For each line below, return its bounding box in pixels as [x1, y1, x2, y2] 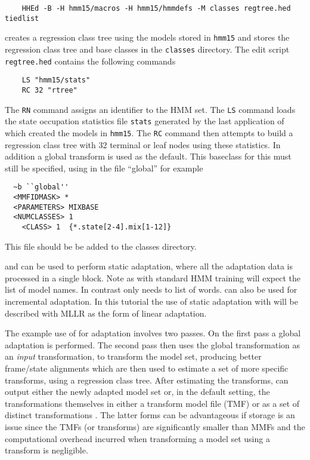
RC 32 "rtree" [21, 85, 77, 94]
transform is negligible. [5, 444, 88, 456]
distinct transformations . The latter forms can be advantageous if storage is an [5, 409, 295, 421]
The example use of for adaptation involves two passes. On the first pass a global [5, 327, 301, 339]
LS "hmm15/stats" [21, 76, 91, 85]
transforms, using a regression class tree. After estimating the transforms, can [5, 373, 289, 386]
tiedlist [5, 14, 39, 23]
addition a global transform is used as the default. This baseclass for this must [5, 150, 292, 162]
